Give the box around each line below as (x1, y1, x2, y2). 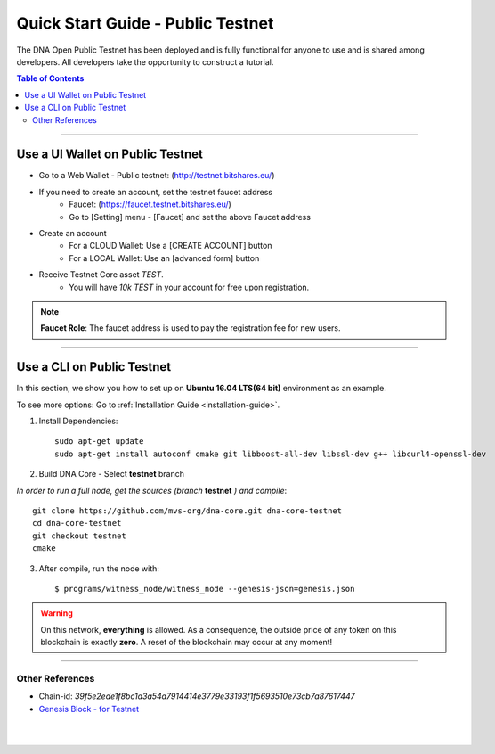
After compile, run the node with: (38, 562, 160, 574)
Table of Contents (16, 73, 85, 84)
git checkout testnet (32, 530, 126, 541)
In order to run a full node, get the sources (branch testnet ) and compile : (16, 485, 288, 496)
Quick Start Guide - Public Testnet (16, 13, 274, 33)
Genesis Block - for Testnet (38, 703, 140, 714)
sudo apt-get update (54, 437, 144, 447)
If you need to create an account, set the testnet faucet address (38, 186, 273, 197)
